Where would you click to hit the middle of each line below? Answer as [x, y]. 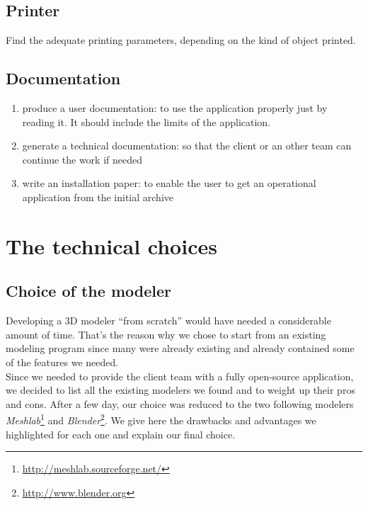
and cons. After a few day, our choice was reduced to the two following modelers [180, 403]
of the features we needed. [62, 362]
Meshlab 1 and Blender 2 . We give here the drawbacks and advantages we [161, 419]
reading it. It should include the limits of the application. [146, 121]
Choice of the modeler [88, 291]
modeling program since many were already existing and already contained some [180, 348]
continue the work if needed [82, 159]
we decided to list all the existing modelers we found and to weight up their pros [180, 390]
